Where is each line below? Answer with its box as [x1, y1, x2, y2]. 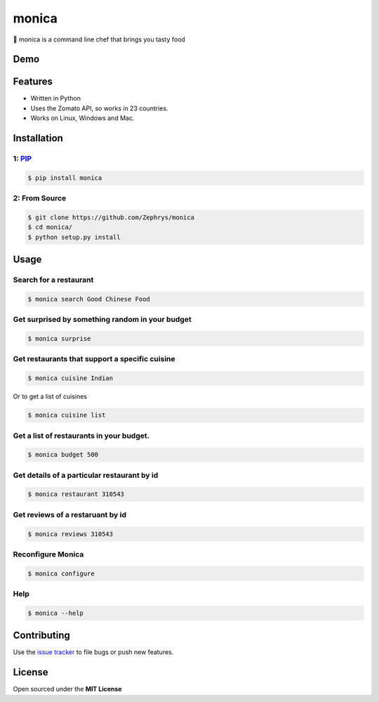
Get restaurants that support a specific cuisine [13, 354, 175, 364]
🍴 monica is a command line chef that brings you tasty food [13, 35, 185, 44]
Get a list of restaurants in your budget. [13, 431, 150, 441]
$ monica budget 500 [27, 450, 98, 459]
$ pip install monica [27, 174, 102, 182]
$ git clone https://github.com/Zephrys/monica [27, 213, 194, 221]
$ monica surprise [27, 334, 91, 343]
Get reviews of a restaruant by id [13, 509, 126, 519]
